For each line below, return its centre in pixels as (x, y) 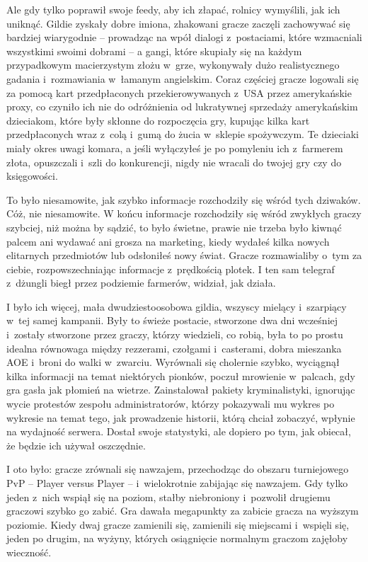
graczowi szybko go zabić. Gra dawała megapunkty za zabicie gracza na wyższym (183, 511)
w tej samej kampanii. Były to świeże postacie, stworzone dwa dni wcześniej (172, 320)
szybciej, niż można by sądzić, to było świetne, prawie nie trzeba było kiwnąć (174, 227)
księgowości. (32, 176)
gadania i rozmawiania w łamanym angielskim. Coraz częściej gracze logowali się (183, 78)
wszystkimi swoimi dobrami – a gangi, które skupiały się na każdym (154, 51)
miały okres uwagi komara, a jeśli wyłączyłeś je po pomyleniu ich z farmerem (175, 148)
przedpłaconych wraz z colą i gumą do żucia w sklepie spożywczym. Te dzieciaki (183, 134)
